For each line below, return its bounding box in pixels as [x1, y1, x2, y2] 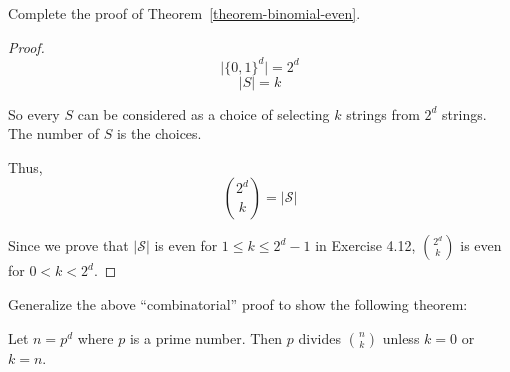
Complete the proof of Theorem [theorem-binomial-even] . [8, 3, 361, 23]
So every [8, 103, 60, 124]
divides [298, 327, 341, 348]
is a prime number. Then [129, 327, 283, 348]
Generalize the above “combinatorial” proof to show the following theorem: [8, 294, 468, 315]
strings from [346, 103, 420, 124]
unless [382, 327, 420, 348]
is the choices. [116, 123, 202, 144]
